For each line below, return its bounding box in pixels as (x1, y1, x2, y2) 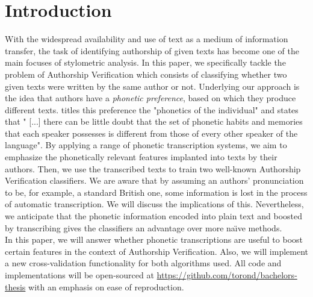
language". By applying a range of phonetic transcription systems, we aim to (5, 139, 287, 151)
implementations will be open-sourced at (5, 269, 154, 281)
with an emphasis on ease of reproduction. (28, 280, 184, 293)
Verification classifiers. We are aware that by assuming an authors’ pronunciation (5, 174, 304, 187)
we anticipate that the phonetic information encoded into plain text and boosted (5, 210, 303, 222)
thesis (5, 280, 26, 293)
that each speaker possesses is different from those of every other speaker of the (5, 127, 298, 139)
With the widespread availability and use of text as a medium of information (5, 33, 288, 45)
